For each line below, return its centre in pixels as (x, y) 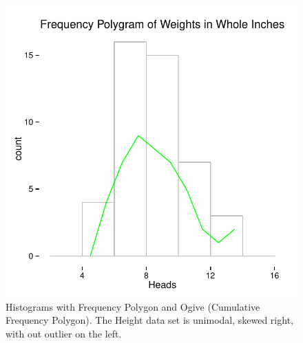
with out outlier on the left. (64, 333)
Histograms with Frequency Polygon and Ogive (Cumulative (133, 306)
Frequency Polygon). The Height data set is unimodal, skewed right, (149, 320)
